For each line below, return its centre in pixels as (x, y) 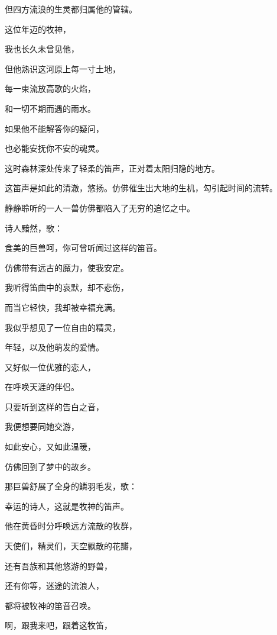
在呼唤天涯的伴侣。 (42, 387)
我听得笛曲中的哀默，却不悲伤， (67, 287)
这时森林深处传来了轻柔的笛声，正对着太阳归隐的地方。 (112, 168)
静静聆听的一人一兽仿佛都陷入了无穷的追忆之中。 (100, 207)
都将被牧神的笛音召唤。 (50, 605)
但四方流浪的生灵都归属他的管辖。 (71, 9)
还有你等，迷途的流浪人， (54, 586)
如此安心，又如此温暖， (50, 447)
